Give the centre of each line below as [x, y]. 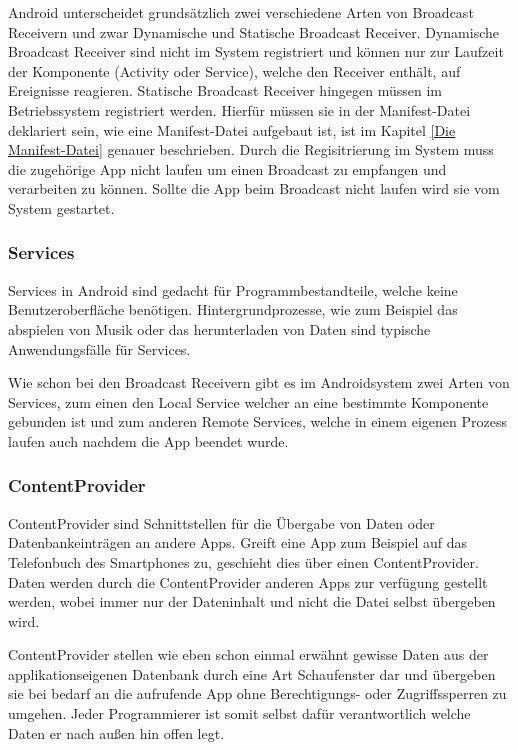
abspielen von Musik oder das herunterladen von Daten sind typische [219, 328]
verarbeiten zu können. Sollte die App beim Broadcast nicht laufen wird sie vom [254, 188]
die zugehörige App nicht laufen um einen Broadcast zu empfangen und [227, 168]
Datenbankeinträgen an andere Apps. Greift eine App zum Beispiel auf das [237, 542]
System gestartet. [61, 207]
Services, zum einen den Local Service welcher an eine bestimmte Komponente [248, 401]
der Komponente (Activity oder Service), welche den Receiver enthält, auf [234, 70]
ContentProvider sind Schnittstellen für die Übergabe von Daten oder [221, 522]
